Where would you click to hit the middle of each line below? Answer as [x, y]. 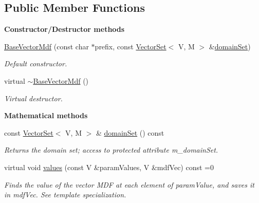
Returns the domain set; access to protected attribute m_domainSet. [111, 150]
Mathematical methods [46, 115]
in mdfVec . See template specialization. [65, 195]
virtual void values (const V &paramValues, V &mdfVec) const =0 [109, 167]
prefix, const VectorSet [131, 46]
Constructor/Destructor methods [64, 29]
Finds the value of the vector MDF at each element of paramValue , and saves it [129, 184]
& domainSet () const [130, 132]
